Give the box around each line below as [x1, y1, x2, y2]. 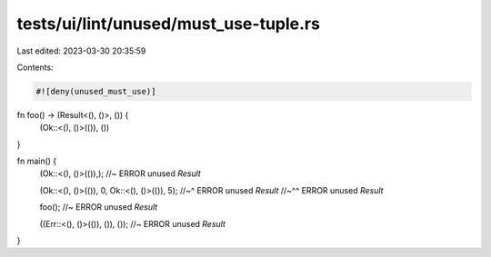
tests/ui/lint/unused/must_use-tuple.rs [16, 14, 320, 34]
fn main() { [16, 155, 57, 167]
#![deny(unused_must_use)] [35, 86, 156, 96]
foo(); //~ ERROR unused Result [39, 202, 158, 213]
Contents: [16, 62, 54, 73]
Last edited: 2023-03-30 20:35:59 [16, 45, 146, 56]
